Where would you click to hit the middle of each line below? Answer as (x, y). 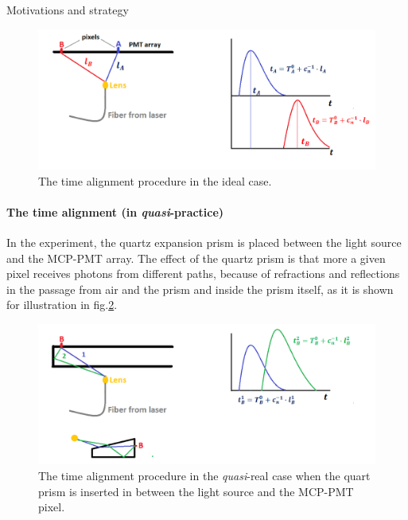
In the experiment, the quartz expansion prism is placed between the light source (204, 242)
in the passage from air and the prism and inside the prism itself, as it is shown (200, 289)
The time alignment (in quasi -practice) (115, 211)
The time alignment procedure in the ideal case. (155, 180)
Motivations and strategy (68, 10)
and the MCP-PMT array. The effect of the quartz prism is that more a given (196, 258)
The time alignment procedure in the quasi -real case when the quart (204, 475)
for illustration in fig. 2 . (62, 305)
